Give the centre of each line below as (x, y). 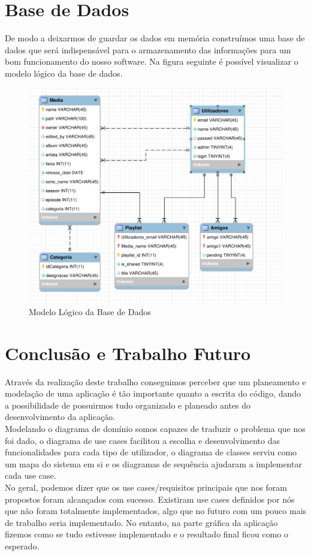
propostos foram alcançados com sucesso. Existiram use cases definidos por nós (150, 499)
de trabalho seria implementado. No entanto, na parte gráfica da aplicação (141, 522)
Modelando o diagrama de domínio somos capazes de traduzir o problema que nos (155, 428)
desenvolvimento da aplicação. (60, 417)
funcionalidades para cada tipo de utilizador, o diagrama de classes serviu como (151, 452)
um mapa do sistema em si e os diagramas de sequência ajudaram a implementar (153, 463)
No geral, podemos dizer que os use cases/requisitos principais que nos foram (146, 487)
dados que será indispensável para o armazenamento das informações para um (148, 49)
